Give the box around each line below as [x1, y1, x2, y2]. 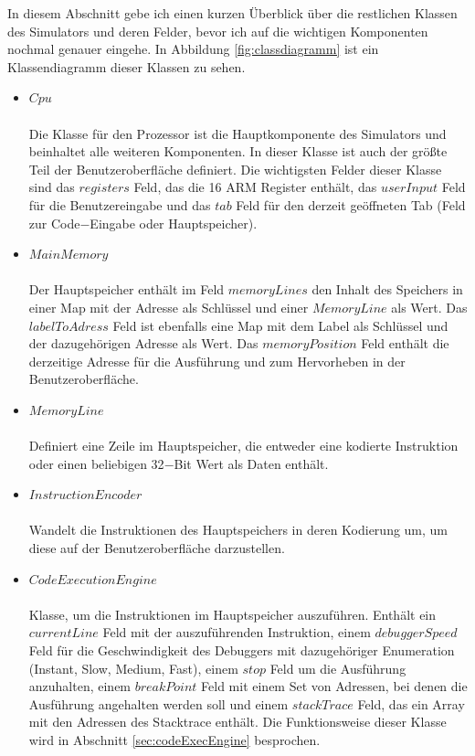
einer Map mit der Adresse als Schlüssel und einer [28, 297, 309, 316]
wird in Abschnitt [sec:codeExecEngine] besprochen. [28, 729, 321, 749]
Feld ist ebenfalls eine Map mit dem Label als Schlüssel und [112, 315, 449, 335]
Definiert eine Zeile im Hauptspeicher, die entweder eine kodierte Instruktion [28, 436, 459, 455]
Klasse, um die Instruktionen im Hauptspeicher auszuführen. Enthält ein [28, 604, 437, 623]
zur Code [28, 213, 80, 232]
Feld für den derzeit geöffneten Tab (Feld [236, 195, 466, 214]
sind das [28, 177, 75, 197]
